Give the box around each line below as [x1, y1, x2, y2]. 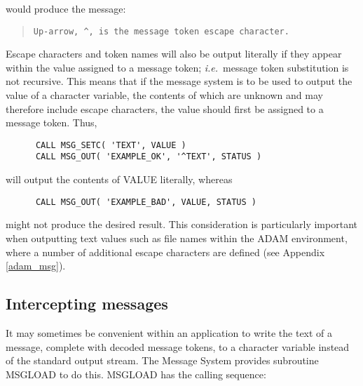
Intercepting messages [6, 293, 168, 314]
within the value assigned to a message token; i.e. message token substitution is [6, 60, 349, 74]
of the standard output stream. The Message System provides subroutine [6, 353, 319, 368]
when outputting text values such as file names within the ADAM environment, [6, 230, 348, 245]
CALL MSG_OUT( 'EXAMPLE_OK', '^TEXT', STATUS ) [35, 152, 262, 162]
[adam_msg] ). [6, 258, 66, 273]
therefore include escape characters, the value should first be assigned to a [6, 101, 324, 116]
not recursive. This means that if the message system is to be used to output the [6, 74, 352, 88]
